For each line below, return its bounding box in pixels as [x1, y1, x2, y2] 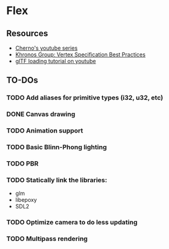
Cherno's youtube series [15, 44, 78, 52]
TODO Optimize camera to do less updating [6, 218, 138, 227]
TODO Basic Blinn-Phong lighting [6, 143, 107, 151]
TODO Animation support [6, 126, 84, 135]
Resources [6, 28, 48, 39]
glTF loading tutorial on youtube [15, 58, 96, 64]
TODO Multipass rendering [6, 234, 88, 243]
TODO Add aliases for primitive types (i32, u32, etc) [6, 93, 163, 102]
